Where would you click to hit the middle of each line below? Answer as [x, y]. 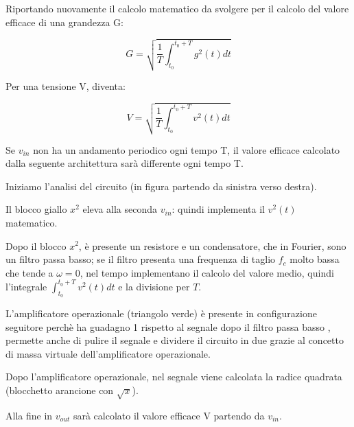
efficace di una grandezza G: [65, 22]
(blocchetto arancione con [60, 390]
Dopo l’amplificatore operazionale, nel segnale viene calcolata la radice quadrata [174, 377]
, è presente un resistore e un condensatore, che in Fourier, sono [212, 245]
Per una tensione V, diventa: [66, 85]
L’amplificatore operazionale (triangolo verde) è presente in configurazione [161, 313]
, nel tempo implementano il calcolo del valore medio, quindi [207, 272]
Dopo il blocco [36, 245]
